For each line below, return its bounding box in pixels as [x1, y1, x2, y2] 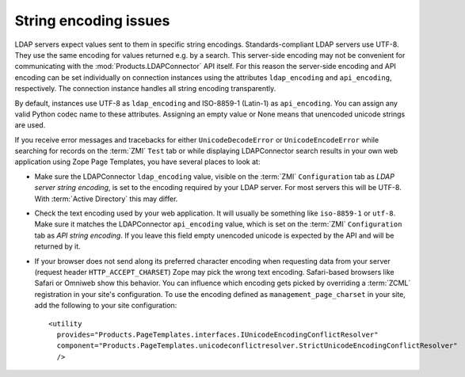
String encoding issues [14, 12, 170, 29]
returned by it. [34, 242, 81, 251]
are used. [14, 120, 46, 130]
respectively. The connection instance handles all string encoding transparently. [14, 84, 276, 93]
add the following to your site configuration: [34, 301, 177, 310]
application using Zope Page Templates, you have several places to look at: [14, 157, 261, 166]
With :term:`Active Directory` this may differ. [34, 194, 178, 204]
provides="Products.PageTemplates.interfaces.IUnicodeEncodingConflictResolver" [56, 329, 379, 339]
